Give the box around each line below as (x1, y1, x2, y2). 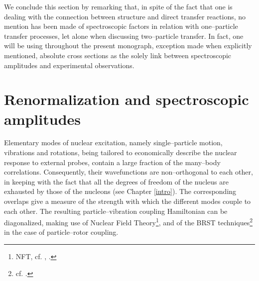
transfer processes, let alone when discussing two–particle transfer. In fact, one (4, 30, 244, 41)
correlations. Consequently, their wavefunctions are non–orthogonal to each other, (4, 167, 253, 177)
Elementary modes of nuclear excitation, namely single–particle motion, (4, 137, 223, 148)
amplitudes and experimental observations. (4, 60, 134, 70)
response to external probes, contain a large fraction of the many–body (4, 157, 221, 167)
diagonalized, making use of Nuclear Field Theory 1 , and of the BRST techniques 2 (4, 216, 253, 227)
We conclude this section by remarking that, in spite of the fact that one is (4, 1, 233, 11)
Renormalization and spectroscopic (4, 89, 249, 109)
